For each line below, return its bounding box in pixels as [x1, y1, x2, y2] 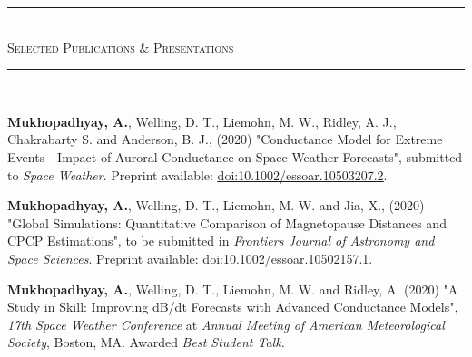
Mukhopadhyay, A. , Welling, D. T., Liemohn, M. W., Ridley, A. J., [7, 111, 397, 130]
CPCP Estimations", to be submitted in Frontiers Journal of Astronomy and [7, 231, 435, 250]
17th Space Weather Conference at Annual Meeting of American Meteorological [7, 314, 445, 333]
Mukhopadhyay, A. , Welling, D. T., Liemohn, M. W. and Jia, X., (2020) [7, 196, 425, 215]
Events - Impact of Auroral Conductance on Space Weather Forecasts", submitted [7, 147, 463, 166]
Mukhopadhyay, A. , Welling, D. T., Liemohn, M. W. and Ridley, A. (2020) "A [7, 279, 458, 298]
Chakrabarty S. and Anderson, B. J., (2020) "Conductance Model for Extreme [7, 130, 443, 149]
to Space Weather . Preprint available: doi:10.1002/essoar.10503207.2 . [7, 165, 388, 184]
